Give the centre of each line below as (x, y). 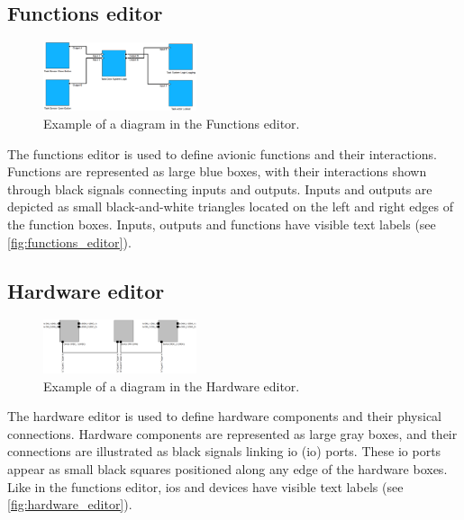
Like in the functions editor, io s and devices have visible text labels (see (205, 486)
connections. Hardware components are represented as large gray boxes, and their (232, 433)
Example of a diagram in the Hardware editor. (172, 386)
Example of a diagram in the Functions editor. (172, 123)
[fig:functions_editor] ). (69, 242)
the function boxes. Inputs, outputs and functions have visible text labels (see (222, 224)
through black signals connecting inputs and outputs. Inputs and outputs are (220, 188)
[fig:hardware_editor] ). (70, 504)
